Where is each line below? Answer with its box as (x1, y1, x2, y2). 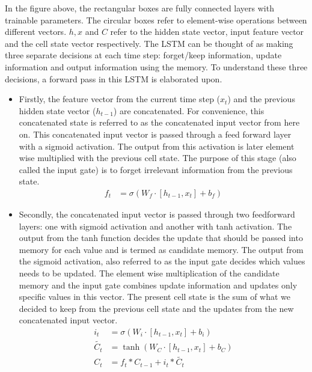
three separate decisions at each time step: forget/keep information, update (5, 49, 282, 61)
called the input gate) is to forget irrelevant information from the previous (19, 163, 293, 175)
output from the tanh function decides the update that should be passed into (19, 231, 303, 244)
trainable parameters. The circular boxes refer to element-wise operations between (5, 13, 307, 26)
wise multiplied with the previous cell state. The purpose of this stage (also (19, 151, 296, 164)
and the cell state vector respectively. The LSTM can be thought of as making (5, 37, 293, 49)
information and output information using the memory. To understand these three (5, 60, 308, 73)
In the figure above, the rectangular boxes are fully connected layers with (5, 2, 274, 14)
